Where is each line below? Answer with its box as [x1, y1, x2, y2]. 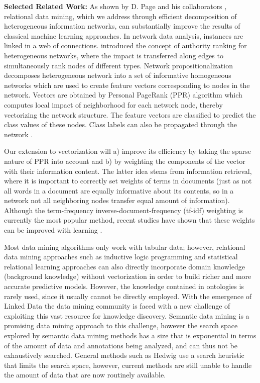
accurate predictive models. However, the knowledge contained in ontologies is [4, 281, 244, 292]
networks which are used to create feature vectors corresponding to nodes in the [4, 79, 250, 90]
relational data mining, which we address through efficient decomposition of [4, 11, 237, 21]
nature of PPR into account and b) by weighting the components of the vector [4, 155, 245, 166]
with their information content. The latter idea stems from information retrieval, [4, 165, 252, 176]
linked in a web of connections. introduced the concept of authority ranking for [4, 40, 247, 51]
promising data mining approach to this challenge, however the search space [4, 320, 238, 331]
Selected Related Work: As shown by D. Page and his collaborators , [4, 1, 227, 11]
